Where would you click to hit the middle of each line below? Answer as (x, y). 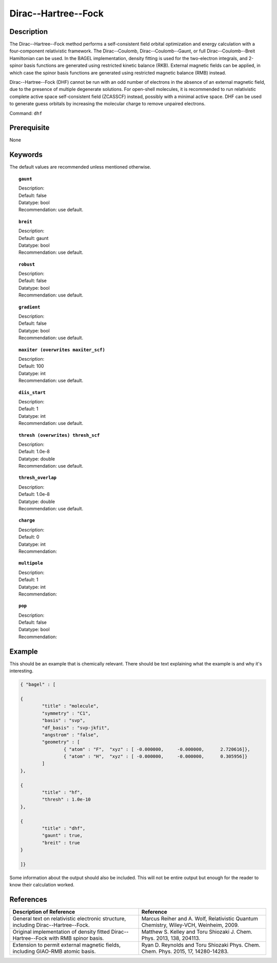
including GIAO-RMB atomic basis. (54, 952)
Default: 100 (31, 366)
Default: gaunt (34, 238)
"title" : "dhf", (64, 828)
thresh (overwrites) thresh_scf (59, 435)
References (28, 900)
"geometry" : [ (61, 742)
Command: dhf (26, 113)
